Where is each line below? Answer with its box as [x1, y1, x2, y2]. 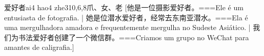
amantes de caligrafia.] [4, 42, 74, 52]
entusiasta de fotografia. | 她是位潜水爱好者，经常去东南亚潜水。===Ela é [4, 12, 248, 22]
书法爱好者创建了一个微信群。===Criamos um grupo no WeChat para [18, 32, 249, 42]
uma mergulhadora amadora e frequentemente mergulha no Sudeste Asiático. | [4, 22, 251, 33]
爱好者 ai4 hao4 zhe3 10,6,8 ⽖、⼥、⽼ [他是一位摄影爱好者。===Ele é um [4, 2, 243, 12]
